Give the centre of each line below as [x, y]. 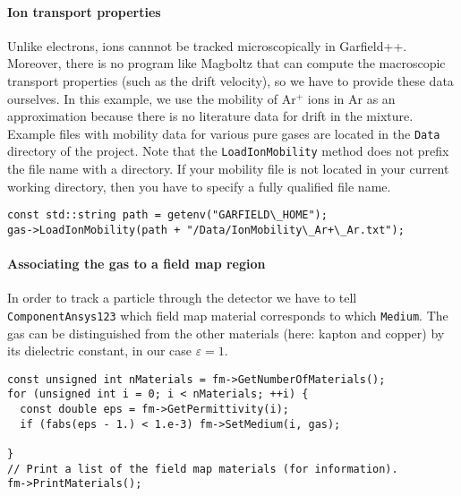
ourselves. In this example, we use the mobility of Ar [152, 98]
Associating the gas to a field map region [137, 264]
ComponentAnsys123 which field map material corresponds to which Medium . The [228, 315]
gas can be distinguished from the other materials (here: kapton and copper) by [226, 333]
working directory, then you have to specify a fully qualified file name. [199, 186]
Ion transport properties [84, 11]
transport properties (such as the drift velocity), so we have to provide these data [230, 80]
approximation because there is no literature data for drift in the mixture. [210, 116]
